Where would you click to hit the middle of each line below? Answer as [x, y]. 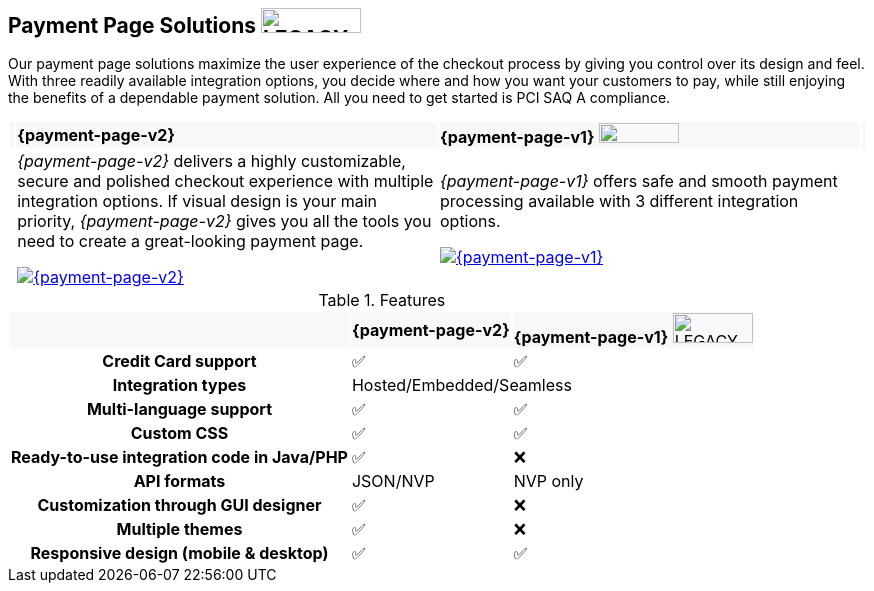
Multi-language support [179, 409]
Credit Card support [179, 361]
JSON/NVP [393, 481]
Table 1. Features [382, 300]
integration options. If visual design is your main [197, 201]
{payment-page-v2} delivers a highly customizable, [211, 161]
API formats [179, 481]
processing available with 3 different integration [619, 201]
